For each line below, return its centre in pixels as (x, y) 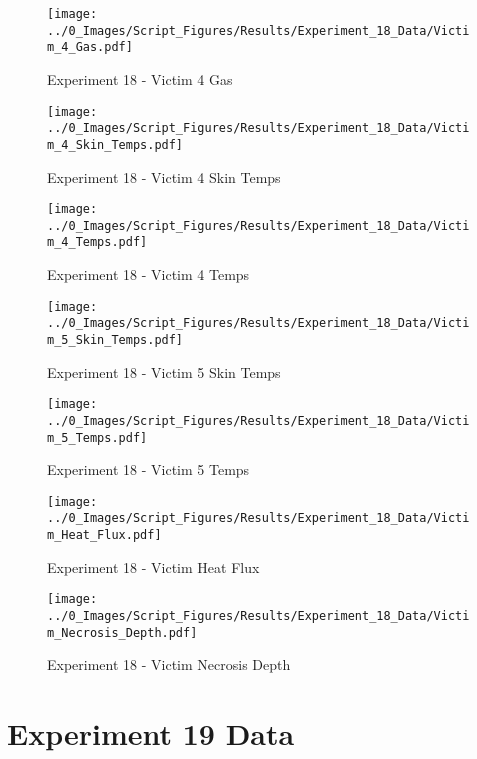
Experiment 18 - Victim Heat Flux (153, 566)
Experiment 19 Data (151, 733)
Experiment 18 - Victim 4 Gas (140, 78)
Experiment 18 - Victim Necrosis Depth (169, 664)
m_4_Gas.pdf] (90, 47)
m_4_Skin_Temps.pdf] (115, 144)
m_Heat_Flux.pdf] (104, 535)
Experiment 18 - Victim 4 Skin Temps (164, 176)
